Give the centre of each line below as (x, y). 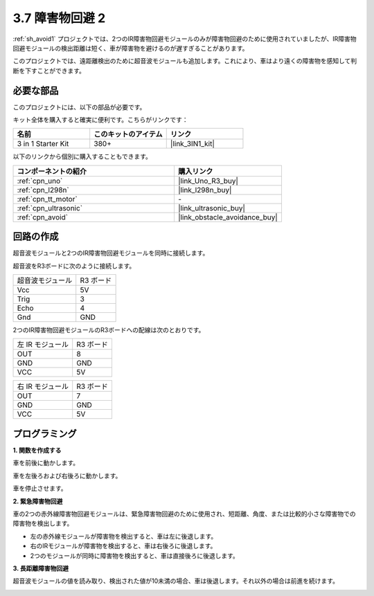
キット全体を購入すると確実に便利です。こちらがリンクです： (100, 120)
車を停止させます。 (40, 489)
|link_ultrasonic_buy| (212, 208)
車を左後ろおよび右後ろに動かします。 (67, 476)
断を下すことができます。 (49, 71)
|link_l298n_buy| (205, 190)
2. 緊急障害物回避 (38, 501)
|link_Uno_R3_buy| (208, 181)
